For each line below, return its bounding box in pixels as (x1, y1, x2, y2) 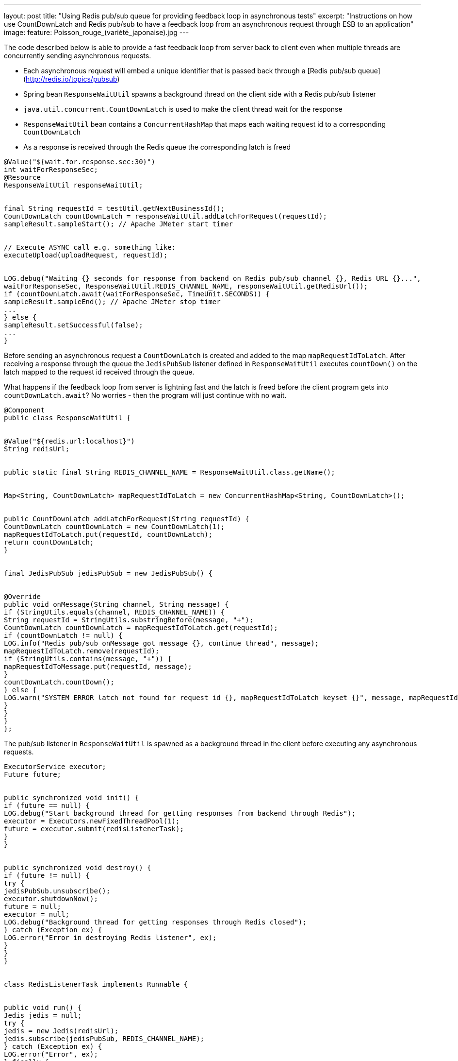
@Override (4, 593, 41, 600)
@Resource (4, 173, 41, 181)
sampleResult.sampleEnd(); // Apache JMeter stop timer (4, 298, 221, 306)
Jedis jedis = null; (4, 1011, 82, 1019)
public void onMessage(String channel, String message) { (4, 600, 229, 608)
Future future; (4, 770, 62, 778)
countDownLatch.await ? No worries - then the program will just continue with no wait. (4, 391, 287, 399)
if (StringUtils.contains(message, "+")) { (4, 655, 172, 663)
